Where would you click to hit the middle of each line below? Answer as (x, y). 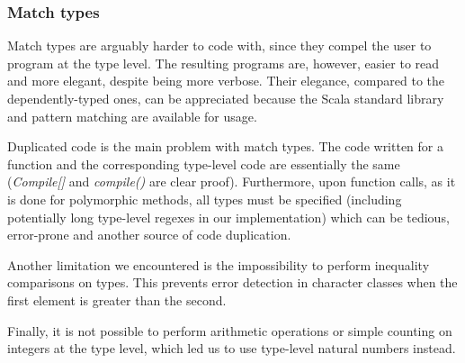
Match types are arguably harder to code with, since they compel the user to (219, 45)
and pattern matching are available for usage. (132, 116)
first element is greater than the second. (117, 299)
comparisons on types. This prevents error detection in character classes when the (232, 282)
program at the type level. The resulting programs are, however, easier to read (224, 63)
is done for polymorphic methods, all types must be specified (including (205, 199)
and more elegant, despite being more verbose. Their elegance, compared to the (226, 81)
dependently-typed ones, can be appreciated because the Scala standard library (226, 98)
